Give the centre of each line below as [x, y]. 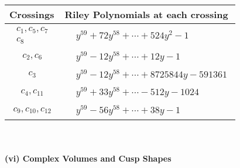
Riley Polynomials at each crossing [146, 14]
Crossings [32, 14]
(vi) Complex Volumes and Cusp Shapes [88, 158]
